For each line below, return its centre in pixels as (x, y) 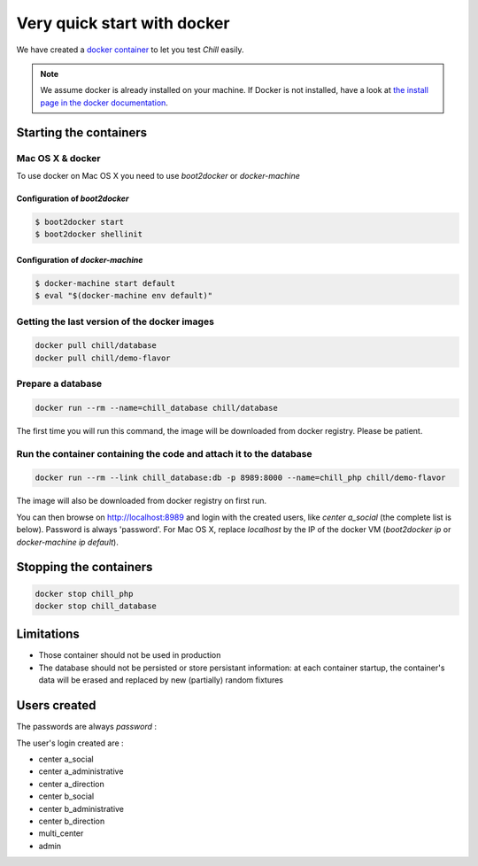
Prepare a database (59, 383)
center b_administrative (81, 808)
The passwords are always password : (87, 727)
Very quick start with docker (123, 23)
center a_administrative (81, 771)
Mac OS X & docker (58, 158)
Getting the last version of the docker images (115, 321)
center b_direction (72, 821)
